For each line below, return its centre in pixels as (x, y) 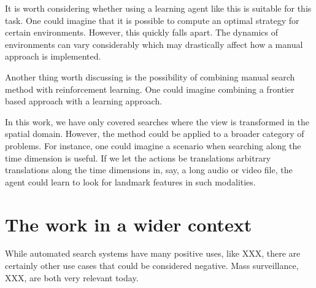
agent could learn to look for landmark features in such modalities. (130, 181)
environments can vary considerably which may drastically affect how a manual (154, 44)
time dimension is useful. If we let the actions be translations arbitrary (138, 158)
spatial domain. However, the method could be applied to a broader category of (155, 134)
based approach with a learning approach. (84, 101)
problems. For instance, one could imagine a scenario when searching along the (153, 145)
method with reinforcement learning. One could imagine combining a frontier (150, 89)
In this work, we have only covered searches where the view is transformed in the (157, 121)
